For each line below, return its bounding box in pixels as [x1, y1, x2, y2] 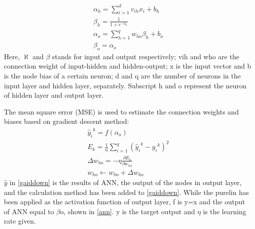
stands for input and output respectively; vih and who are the [52, 51, 239, 61]
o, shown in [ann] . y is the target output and [60, 206, 195, 216]
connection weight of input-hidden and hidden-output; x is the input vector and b [4, 61, 252, 71]
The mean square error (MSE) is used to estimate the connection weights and [4, 106, 239, 116]
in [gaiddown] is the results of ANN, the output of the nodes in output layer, [9, 177, 242, 188]
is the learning [203, 206, 246, 216]
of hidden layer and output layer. [4, 90, 104, 100]
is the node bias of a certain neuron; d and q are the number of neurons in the [4, 71, 241, 81]
